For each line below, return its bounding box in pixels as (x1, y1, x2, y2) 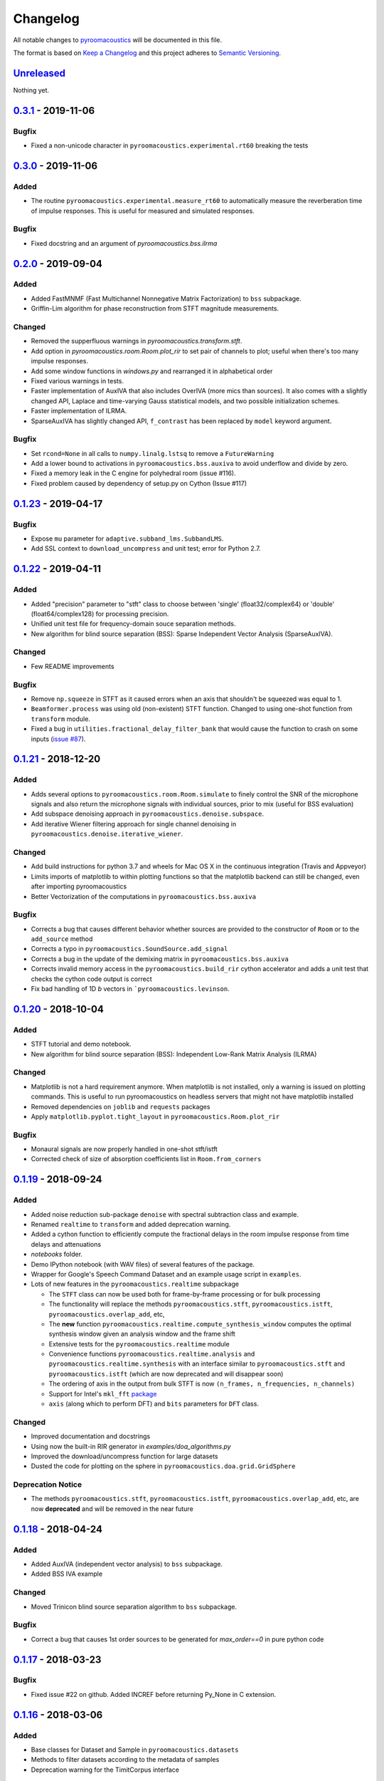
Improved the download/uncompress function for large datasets (31, 1452, 218, 1460)
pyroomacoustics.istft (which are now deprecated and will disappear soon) (48, 1369, 284, 1378)
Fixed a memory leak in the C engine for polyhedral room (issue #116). (31, 469, 236, 477)
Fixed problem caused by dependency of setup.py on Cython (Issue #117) (31, 479, 247, 487)
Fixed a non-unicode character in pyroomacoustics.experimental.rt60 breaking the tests (31, 141, 309, 150)
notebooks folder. (31, 1250, 83, 1259)
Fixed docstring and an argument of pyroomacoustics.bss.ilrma (31, 239, 218, 247)
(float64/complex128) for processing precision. (31, 609, 169, 618)
